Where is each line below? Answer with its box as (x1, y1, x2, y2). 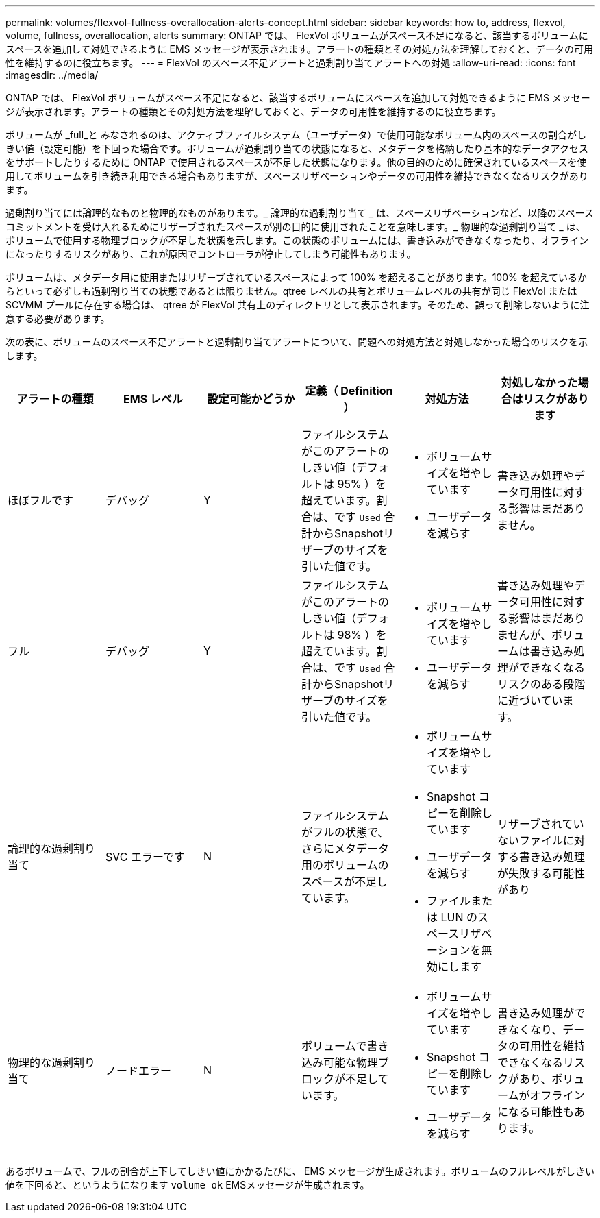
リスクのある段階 (497, 677, 585, 691)
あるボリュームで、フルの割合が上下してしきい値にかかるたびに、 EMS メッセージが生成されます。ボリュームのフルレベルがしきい (5, 1165, 595, 1177)
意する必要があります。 (5, 313, 110, 324)
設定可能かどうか (207, 392, 295, 406)
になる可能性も (497, 1105, 574, 1119)
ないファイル (497, 833, 563, 847)
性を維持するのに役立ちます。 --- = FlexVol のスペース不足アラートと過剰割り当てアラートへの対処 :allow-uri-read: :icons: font (5, 57, 576, 69)
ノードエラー (105, 1064, 171, 1077)
